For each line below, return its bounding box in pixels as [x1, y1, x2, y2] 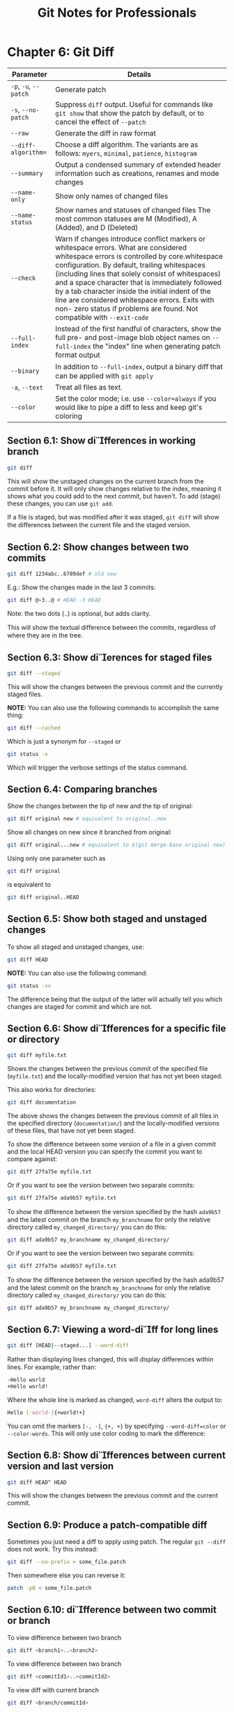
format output [55, 350, 100, 360]
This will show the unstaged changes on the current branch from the [7, 477, 204, 485]
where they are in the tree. [7, 631, 84, 640]
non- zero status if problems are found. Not [55, 304, 198, 313]
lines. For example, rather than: [7, 1363, 96, 1371]
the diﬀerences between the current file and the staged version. [7, 520, 191, 529]
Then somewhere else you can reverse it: [7, 1571, 126, 1579]
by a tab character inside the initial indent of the [55, 286, 211, 296]
